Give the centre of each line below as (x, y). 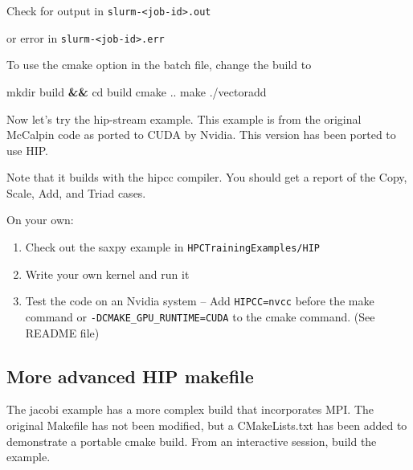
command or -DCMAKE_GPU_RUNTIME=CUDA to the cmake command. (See (200, 316)
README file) (62, 332)
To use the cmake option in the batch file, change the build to (159, 65)
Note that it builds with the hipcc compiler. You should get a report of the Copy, (207, 177)
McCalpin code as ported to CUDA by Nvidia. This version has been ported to (201, 135)
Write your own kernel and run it (107, 274)
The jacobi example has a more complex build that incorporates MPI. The (190, 409)
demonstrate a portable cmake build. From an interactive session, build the (192, 441)
